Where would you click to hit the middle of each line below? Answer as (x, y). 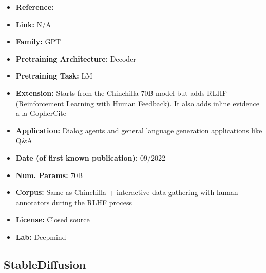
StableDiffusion (45, 264)
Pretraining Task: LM (54, 76)
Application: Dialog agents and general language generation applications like (139, 130)
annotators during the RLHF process (74, 202)
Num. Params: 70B (49, 175)
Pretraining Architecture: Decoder (76, 58)
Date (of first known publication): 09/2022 (90, 157)
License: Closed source (53, 219)
